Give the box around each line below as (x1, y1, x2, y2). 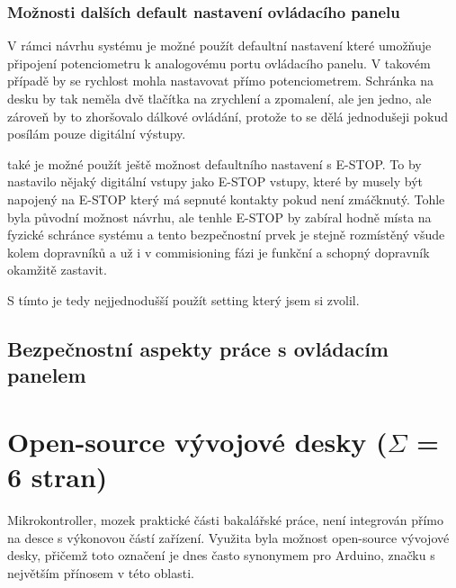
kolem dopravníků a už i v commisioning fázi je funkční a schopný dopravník (7, 242, 430, 261)
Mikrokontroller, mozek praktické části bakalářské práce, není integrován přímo (7, 511, 444, 529)
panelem (7, 361, 86, 389)
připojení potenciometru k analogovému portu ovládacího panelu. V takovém (7, 53, 431, 72)
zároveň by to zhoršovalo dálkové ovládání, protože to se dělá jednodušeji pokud (7, 106, 448, 125)
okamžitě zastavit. (7, 260, 107, 279)
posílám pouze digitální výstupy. (7, 124, 186, 143)
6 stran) (7, 458, 108, 495)
